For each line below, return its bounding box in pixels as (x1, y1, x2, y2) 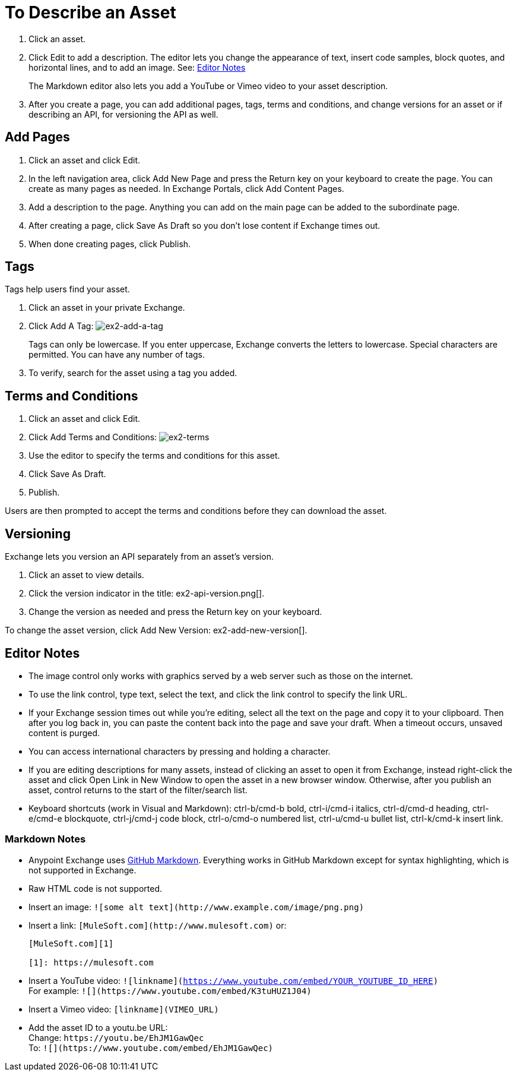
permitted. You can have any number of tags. (28, 349, 205, 360)
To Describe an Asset (5, 2, 176, 23)
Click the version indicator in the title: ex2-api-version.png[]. (28, 588, 265, 599)
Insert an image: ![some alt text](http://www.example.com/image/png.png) (28, 901, 364, 912)
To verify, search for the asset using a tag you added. (28, 368, 237, 378)
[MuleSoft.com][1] (28, 938, 114, 948)
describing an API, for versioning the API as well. (28, 109, 218, 119)
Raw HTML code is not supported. (28, 883, 163, 894)
